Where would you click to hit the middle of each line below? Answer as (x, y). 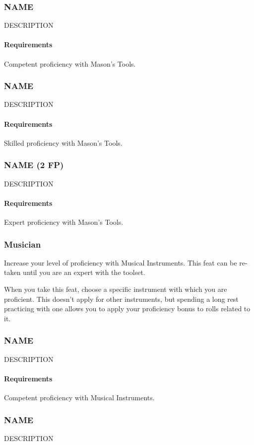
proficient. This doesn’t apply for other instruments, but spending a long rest (121, 299)
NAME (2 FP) (34, 165)
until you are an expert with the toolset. (84, 272)
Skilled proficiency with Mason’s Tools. (63, 142)
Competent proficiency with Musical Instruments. (79, 397)
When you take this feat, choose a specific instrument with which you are (116, 289)
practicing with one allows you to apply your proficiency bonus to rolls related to (127, 309)
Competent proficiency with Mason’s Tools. (70, 63)
